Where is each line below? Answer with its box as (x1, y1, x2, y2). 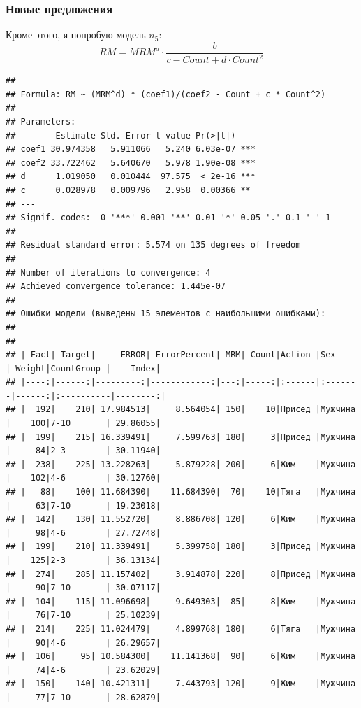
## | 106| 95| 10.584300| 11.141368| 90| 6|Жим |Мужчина (6, 651, 356, 662)
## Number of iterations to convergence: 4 (6, 267, 211, 278)
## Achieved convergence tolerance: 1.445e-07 (6, 281, 226, 292)
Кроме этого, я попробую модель (6, 27, 146, 42)
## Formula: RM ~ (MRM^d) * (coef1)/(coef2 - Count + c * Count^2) (6, 89, 326, 99)
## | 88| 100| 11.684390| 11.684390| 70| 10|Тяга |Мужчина (6, 487, 356, 497)
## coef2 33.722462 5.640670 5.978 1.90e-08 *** (6, 157, 256, 168)
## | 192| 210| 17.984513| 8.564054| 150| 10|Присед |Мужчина (6, 404, 356, 415)
